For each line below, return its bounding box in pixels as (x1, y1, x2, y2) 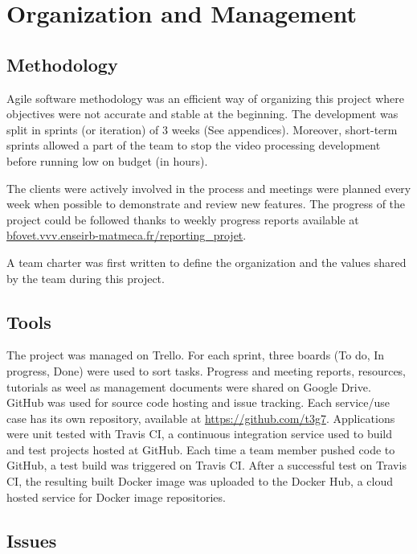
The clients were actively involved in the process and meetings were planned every (6, 179, 411, 196)
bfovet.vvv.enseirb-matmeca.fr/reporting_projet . (6, 227, 247, 244)
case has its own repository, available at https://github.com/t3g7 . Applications (6, 409, 395, 426)
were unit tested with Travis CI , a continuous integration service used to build (6, 425, 393, 442)
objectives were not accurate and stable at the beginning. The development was (6, 105, 399, 122)
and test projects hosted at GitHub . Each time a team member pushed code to (6, 441, 395, 458)
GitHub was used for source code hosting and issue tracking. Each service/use (6, 394, 390, 411)
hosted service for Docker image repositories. (6, 488, 226, 505)
